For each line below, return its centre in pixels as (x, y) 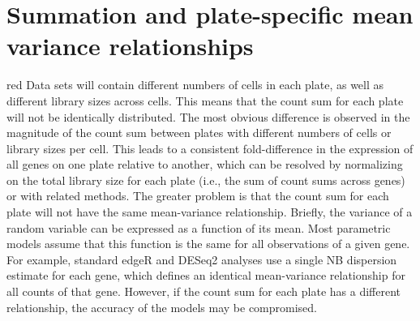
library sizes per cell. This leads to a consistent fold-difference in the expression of (210, 148)
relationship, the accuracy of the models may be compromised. (162, 307)
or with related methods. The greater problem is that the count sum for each (198, 196)
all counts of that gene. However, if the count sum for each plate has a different (204, 291)
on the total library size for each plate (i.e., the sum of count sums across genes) (206, 180)
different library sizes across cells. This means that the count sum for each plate (205, 100)
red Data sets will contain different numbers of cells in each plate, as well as (195, 85)
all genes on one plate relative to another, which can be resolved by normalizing (205, 164)
